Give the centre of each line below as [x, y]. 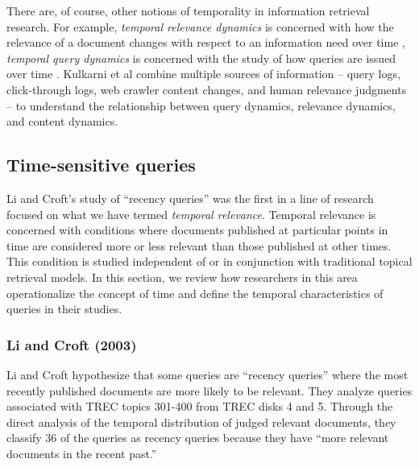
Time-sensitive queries [101, 165]
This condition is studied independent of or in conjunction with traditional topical [209, 261]
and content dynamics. [62, 121]
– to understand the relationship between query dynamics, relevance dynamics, [201, 105]
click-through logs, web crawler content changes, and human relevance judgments [207, 89]
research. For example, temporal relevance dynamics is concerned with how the [200, 26]
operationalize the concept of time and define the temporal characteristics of [195, 293]
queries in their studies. [64, 309]
